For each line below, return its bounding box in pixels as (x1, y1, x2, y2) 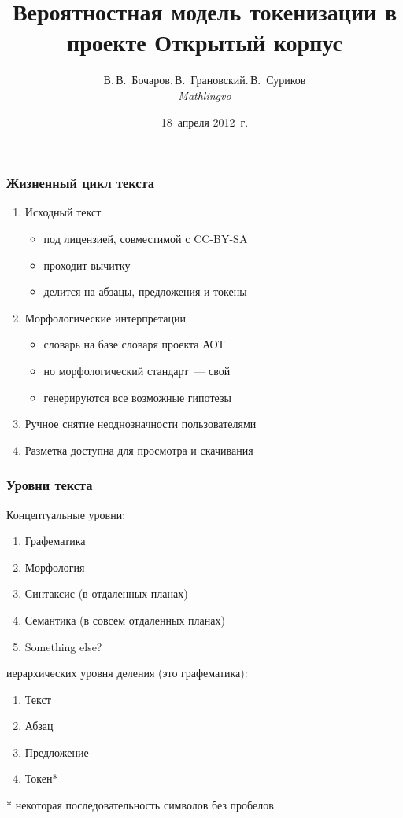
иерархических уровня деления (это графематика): (6, 665, 248, 681)
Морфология (24, 558, 85, 575)
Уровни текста (6, 475, 93, 495)
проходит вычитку (43, 256, 131, 273)
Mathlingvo (178, 87, 231, 103)
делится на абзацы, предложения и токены (43, 283, 247, 300)
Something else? (24, 638, 102, 654)
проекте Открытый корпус (67, 26, 342, 58)
